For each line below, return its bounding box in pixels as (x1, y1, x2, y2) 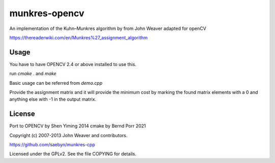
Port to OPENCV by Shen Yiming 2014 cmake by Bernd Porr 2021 (9, 123, 146, 129)
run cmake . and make (9, 71, 57, 77)
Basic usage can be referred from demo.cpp (9, 80, 103, 86)
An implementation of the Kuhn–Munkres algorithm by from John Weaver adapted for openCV (9, 25, 206, 31)
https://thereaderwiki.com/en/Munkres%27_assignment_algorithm (9, 35, 148, 41)
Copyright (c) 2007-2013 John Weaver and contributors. (9, 132, 128, 138)
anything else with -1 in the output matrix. (9, 96, 97, 103)
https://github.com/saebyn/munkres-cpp (9, 142, 95, 148)
